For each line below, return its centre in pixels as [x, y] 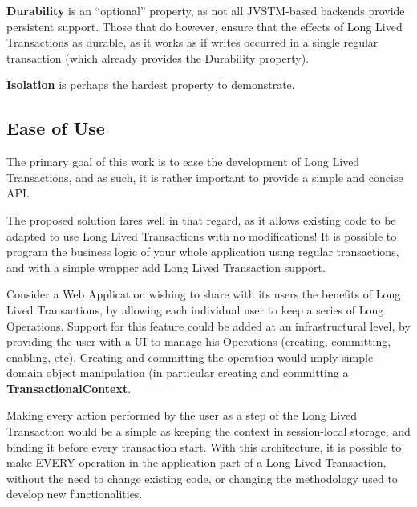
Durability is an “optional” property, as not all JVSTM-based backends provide [206, 10]
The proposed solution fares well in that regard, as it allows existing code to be [201, 219]
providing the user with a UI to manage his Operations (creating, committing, [199, 341]
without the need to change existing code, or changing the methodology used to [202, 478]
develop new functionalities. [75, 494]
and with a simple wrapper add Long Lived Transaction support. [166, 267]
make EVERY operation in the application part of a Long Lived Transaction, [196, 462]
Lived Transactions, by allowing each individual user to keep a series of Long [195, 309]
